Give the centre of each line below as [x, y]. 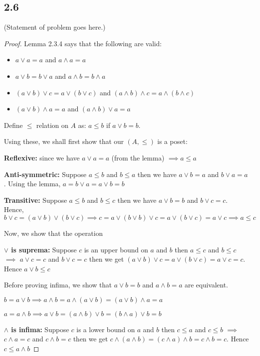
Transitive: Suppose [35, 200]
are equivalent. [206, 285]
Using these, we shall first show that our [64, 141]
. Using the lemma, [32, 184]
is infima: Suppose [40, 329]
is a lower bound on [106, 329]
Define [13, 125]
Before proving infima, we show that [58, 285]
